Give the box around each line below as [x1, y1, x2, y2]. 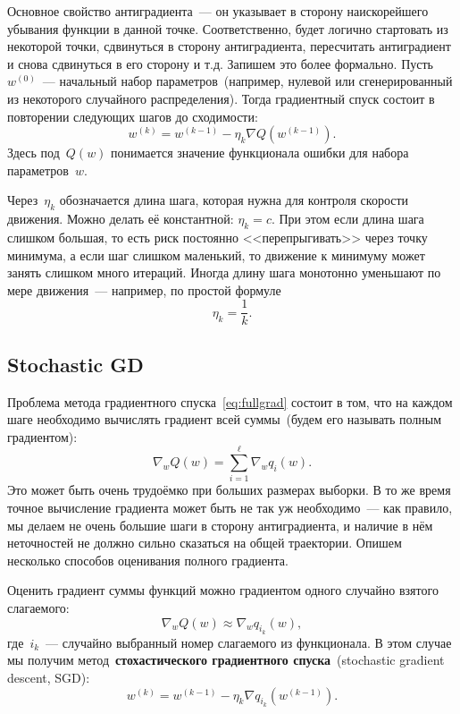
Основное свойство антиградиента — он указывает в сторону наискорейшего [7, 2, 429, 20]
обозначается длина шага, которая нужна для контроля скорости [59, 191, 409, 209]
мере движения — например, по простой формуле [7, 280, 281, 299]
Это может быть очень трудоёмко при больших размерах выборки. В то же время [7, 480, 451, 499]
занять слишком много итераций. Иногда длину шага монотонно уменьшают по [7, 263, 441, 282]
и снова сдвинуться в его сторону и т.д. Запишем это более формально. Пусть [7, 54, 433, 72]
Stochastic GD [7, 350, 144, 378]
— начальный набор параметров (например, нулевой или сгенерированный [42, 72, 453, 90]
